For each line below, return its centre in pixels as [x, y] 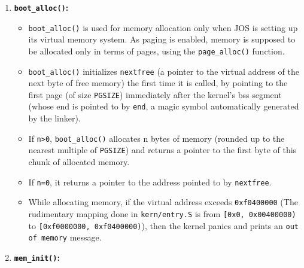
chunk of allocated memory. [79, 162]
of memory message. [65, 237]
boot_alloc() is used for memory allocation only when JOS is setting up [163, 27]
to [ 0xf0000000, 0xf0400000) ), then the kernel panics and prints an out [163, 225]
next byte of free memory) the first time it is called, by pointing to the [158, 83]
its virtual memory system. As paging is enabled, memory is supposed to [162, 39]
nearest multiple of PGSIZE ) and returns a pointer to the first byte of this [162, 150]
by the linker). [54, 118]
